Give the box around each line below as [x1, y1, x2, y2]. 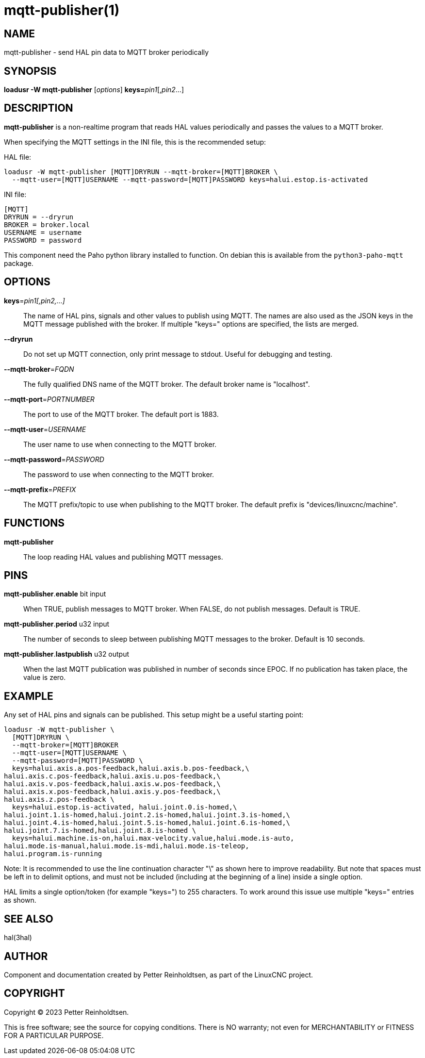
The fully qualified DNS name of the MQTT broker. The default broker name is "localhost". [23, 380, 310, 388]
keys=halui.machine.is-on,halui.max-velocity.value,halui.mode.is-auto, [12, 834, 294, 843]
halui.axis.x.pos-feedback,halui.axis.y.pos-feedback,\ [4, 788, 221, 796]
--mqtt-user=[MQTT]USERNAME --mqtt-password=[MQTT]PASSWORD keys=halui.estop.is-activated [12, 175, 368, 183]
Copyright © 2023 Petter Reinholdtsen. [4, 1008, 129, 1016]
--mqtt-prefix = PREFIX [4, 485, 76, 494]
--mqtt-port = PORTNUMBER [4, 395, 95, 403]
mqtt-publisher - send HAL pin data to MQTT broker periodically [4, 48, 209, 57]
